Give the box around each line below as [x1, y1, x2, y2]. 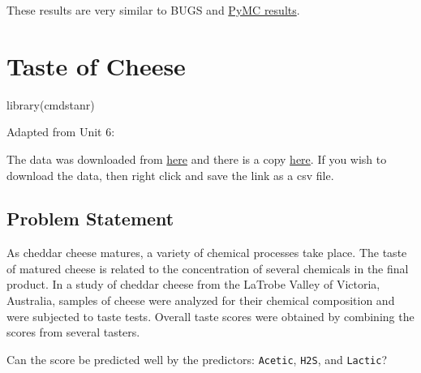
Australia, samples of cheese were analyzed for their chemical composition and [6, 292, 395, 309]
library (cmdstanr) [6, 96, 95, 113]
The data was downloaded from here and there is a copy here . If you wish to [6, 150, 387, 167]
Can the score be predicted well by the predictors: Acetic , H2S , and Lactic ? [6, 350, 387, 367]
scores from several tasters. [6, 324, 140, 341]
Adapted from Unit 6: [6, 123, 115, 140]
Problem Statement [6, 206, 174, 231]
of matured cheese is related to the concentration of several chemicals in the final [6, 259, 409, 277]
